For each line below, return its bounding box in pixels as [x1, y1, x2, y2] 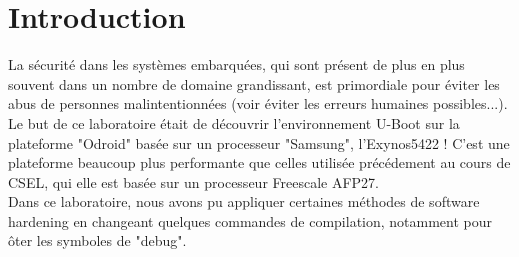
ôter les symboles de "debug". [8, 230, 187, 251]
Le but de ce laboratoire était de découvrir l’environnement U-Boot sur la [8, 112, 460, 133]
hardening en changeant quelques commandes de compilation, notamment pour [8, 210, 493, 231]
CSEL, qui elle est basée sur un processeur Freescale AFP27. [8, 171, 379, 192]
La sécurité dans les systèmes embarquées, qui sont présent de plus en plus [8, 54, 465, 75]
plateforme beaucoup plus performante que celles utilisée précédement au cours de [8, 152, 511, 173]
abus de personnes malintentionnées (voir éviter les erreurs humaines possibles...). [8, 93, 508, 114]
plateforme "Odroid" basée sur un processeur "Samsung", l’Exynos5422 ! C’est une [8, 132, 510, 153]
